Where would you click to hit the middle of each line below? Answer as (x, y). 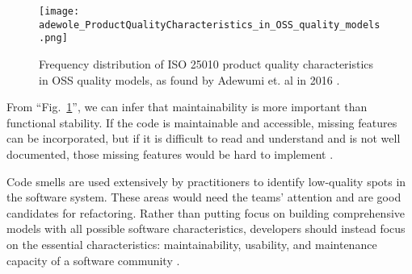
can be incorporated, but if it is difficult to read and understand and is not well (204, 138)
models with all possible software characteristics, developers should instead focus (206, 228)
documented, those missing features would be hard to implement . (170, 154)
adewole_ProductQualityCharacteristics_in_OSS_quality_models (210, 25)
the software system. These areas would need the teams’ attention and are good (204, 197)
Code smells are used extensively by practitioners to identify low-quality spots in (206, 181)
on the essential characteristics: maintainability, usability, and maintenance (192, 244)
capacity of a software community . (93, 260)
